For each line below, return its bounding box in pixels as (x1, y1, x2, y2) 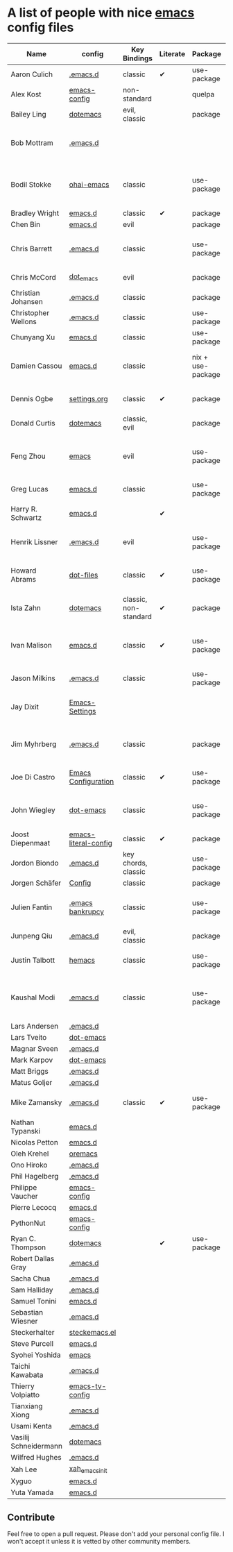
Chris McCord (10, 272, 57, 282)
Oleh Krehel (10, 1149, 49, 1158)
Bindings (122, 53, 153, 63)
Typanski (10, 1126, 40, 1136)
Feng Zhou (10, 451, 46, 461)
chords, (122, 858, 148, 868)
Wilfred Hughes (10, 1452, 62, 1462)
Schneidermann (10, 1441, 62, 1451)
